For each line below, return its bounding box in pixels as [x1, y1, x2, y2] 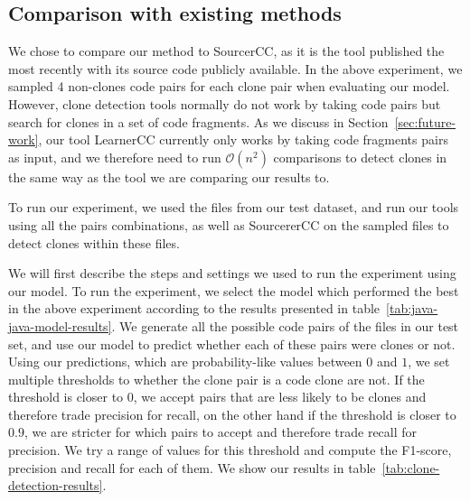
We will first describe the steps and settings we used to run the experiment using [8, 264, 456, 283]
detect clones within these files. [8, 233, 180, 252]
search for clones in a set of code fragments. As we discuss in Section [8, 112, 389, 131]
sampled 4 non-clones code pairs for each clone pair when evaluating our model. [8, 77, 450, 96]
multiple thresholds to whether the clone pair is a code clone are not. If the [8, 369, 425, 388]
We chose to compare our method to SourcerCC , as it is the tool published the [8, 42, 445, 60]
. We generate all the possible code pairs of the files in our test [111, 316, 459, 335]
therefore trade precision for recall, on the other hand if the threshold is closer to [8, 404, 456, 423]
